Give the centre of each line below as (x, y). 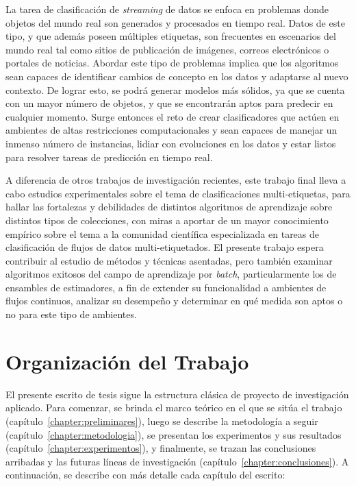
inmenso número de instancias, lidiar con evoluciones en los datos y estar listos (171, 143)
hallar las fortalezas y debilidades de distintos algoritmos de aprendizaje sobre (169, 207)
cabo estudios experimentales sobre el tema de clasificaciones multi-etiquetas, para (178, 193)
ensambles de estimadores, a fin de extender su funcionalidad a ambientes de (166, 287)
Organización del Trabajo (127, 361)
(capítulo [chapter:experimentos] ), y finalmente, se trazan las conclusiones (161, 448)
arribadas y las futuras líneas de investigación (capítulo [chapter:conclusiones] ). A (177, 461)
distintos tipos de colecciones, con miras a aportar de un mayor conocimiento (167, 220)
